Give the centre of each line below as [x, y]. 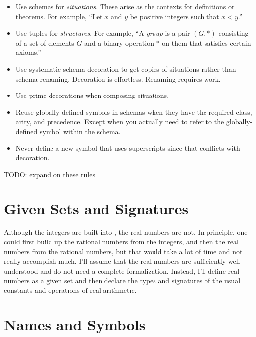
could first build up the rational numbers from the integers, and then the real [121, 242]
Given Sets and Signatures [96, 208]
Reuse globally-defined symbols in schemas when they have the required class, [134, 112]
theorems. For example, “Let [59, 16]
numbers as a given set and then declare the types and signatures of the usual [122, 280]
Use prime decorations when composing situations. [92, 95]
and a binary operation [119, 42]
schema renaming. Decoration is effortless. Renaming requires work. [118, 78]
